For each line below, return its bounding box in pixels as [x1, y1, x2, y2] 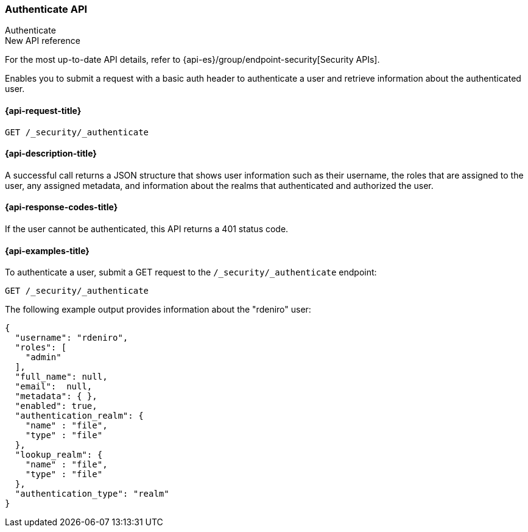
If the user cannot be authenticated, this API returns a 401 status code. [5, 224, 289, 235]
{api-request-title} [5, 105, 82, 116]
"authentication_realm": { [15, 411, 144, 421]
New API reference [5, 35, 80, 46]
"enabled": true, [15, 401, 97, 411]
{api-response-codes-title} [5, 202, 118, 213]
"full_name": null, [15, 372, 108, 382]
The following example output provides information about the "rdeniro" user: [5, 304, 311, 315]
